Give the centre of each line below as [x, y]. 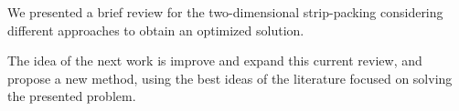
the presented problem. [72, 96]
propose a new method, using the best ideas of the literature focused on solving [230, 78]
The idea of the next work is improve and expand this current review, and [215, 61]
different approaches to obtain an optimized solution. [156, 30]
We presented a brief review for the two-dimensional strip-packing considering [225, 12]
